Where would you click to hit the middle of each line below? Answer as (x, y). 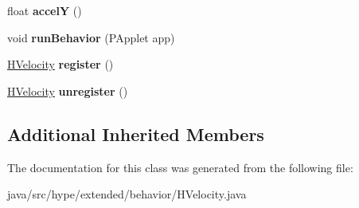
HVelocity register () (60, 64)
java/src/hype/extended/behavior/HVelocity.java (127, 194)
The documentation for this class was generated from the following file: (180, 167)
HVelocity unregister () (68, 90)
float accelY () (45, 10)
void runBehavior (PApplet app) (91, 37)
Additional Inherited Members (136, 133)
